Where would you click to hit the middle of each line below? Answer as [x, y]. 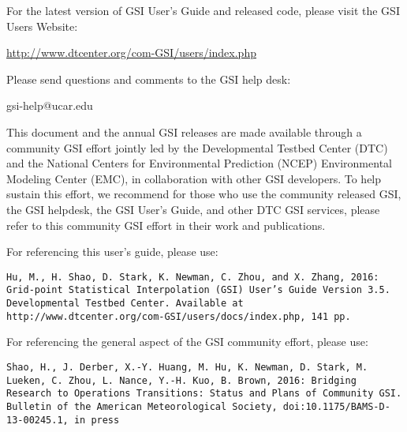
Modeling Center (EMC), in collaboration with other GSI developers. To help [194, 178]
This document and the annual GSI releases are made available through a [184, 131]
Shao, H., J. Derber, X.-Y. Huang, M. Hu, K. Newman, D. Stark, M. [187, 367]
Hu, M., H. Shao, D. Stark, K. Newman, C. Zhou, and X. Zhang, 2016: [193, 277]
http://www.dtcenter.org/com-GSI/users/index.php [131, 53]
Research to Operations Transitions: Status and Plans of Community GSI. [204, 394]
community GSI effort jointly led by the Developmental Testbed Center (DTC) [197, 147]
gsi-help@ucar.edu [50, 105]
